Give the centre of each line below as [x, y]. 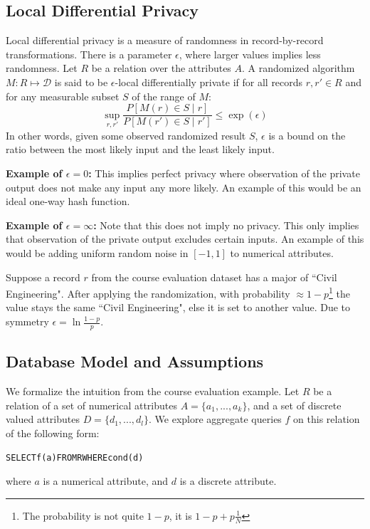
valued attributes [43, 419]
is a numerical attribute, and [106, 481]
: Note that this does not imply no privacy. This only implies [226, 225]
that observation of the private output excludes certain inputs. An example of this [185, 239]
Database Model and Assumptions [135, 361]
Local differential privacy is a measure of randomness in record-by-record [165, 40]
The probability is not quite [83, 515]
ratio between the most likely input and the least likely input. [140, 149]
